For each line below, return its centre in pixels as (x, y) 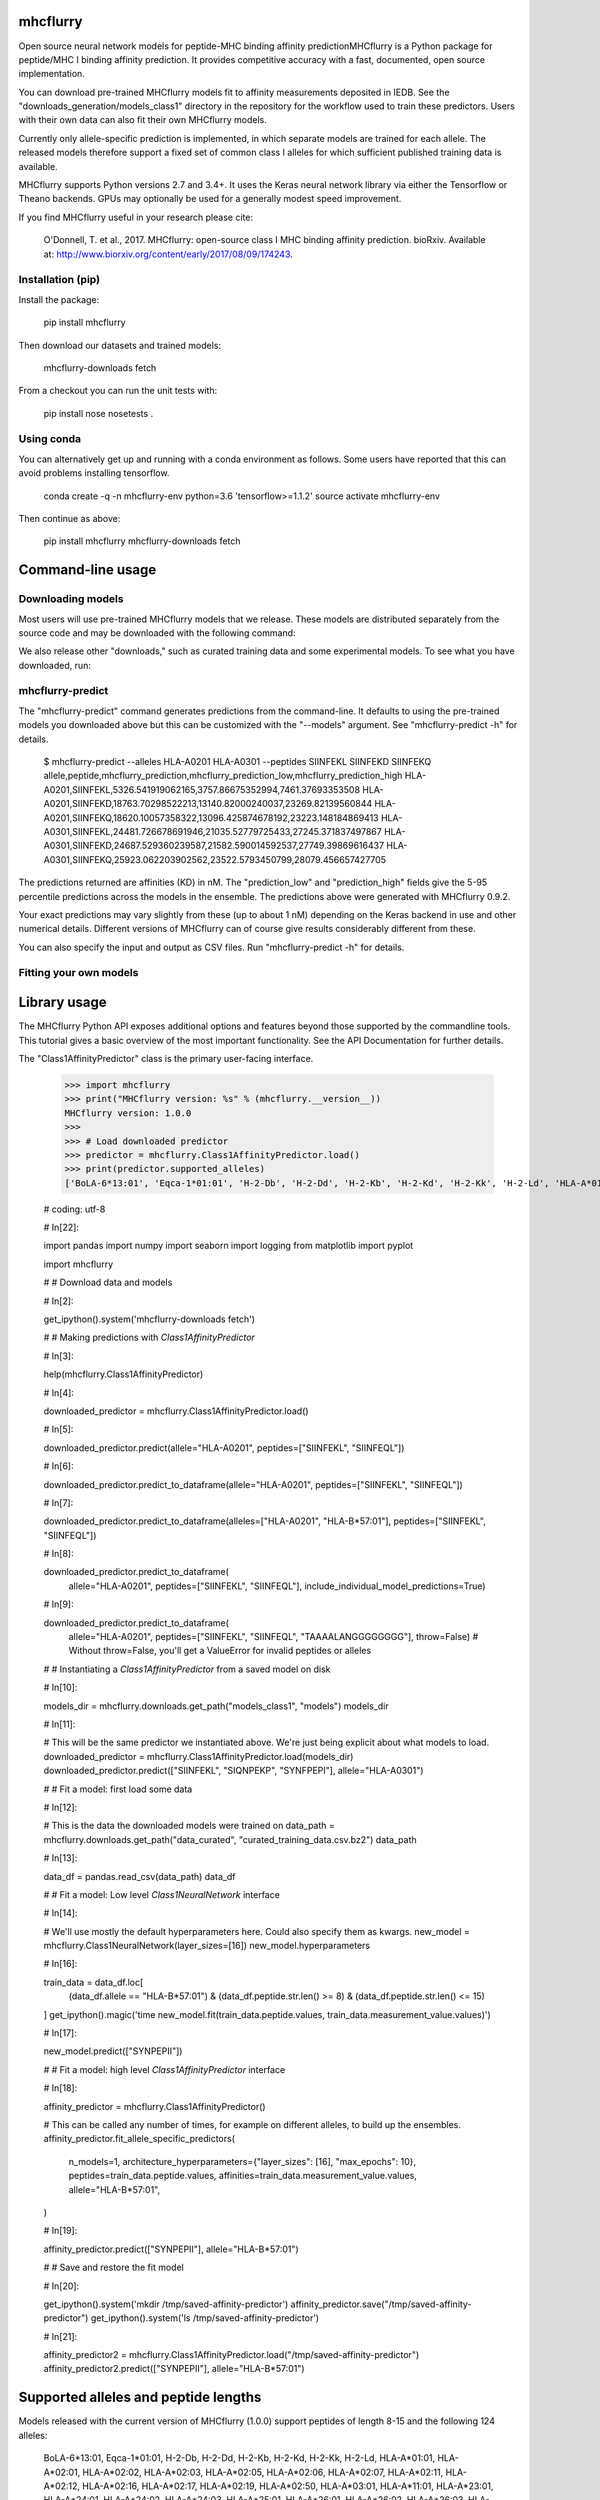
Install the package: (59, 299)
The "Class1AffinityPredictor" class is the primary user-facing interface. (166, 1058)
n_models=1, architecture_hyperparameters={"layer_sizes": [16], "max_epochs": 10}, (242, 2161)
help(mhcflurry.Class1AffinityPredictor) (123, 1374)
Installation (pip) (59, 280)
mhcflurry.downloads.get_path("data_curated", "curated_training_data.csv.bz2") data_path (230, 1839)
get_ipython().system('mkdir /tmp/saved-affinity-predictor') (166, 2304)
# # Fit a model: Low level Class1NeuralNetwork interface (161, 1894)
